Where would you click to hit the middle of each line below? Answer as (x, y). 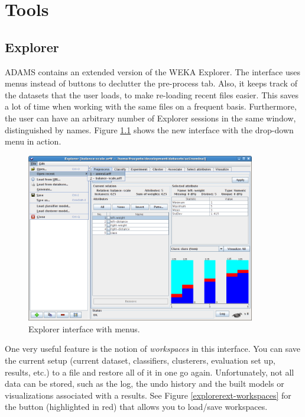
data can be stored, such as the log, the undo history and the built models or (145, 384)
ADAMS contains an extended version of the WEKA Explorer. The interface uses (152, 71)
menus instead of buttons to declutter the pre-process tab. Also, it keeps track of (151, 83)
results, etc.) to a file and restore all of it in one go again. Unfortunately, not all (150, 372)
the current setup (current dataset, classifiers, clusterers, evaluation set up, (140, 360)
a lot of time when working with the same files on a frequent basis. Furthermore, (151, 106)
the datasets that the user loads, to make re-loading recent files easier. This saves (152, 94)
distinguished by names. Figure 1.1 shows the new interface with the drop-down (149, 129)
